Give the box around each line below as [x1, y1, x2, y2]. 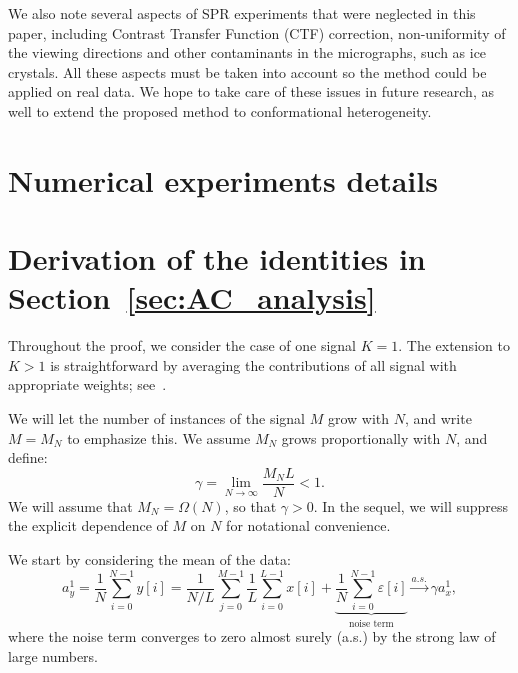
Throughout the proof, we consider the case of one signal [8, 335, 357, 356]
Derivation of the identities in [8, 238, 426, 279]
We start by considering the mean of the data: [8, 549, 291, 570]
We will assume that [8, 495, 133, 516]
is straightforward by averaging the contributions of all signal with [50, 354, 457, 375]
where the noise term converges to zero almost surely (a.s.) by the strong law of [8, 626, 496, 647]
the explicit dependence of [8, 515, 168, 536]
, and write [404, 408, 472, 429]
